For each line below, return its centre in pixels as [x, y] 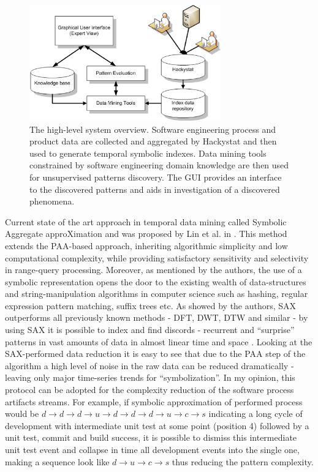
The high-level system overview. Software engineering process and [153, 129]
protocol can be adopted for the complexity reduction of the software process [150, 390]
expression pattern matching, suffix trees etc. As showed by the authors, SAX [151, 305]
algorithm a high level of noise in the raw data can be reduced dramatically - [150, 365]
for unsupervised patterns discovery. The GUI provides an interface [156, 177]
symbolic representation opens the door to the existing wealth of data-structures [156, 281]
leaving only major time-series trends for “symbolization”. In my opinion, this [150, 377]
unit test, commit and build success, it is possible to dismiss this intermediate [151, 437]
